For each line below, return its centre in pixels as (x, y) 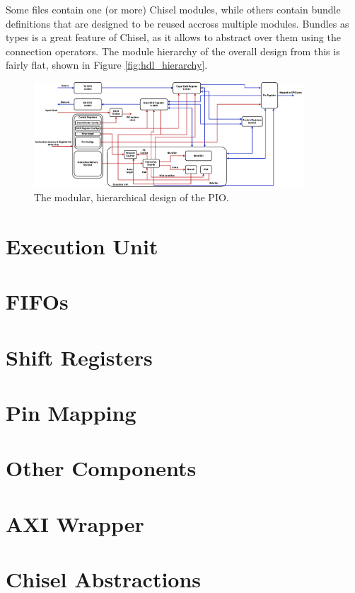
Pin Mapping (71, 412)
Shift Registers (79, 357)
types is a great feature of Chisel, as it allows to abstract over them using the (173, 37)
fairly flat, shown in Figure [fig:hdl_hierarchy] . (107, 65)
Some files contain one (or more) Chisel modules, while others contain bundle (173, 9)
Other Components (101, 468)
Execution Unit (82, 245)
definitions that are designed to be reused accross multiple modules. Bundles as (177, 23)
